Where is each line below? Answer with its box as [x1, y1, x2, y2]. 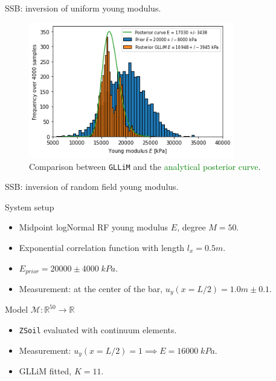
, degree [177, 221, 206, 233]
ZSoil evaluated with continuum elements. [19, 324, 177, 336]
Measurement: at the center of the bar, [19, 282, 163, 295]
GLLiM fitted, [19, 365, 72, 377]
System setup [5, 200, 54, 213]
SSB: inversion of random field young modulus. [5, 180, 179, 193]
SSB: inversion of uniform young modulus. [5, 2, 161, 14]
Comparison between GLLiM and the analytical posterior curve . [29, 160, 261, 172]
